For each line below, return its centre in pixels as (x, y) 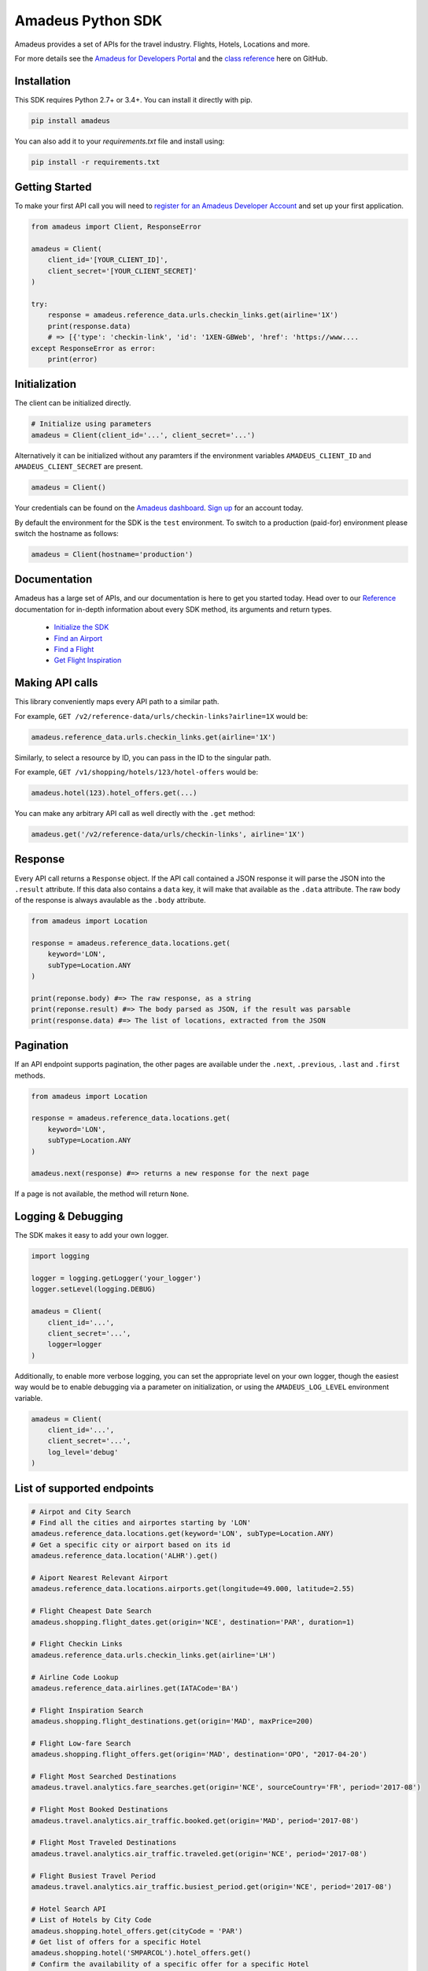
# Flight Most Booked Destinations (100, 1810)
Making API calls (56, 683)
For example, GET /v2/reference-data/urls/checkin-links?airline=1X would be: (161, 716)
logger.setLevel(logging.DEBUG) (94, 1289)
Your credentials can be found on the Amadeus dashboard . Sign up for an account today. (159, 508)
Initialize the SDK (81, 628)
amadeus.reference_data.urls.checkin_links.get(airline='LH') (153, 1655)
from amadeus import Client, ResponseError (116, 227)
